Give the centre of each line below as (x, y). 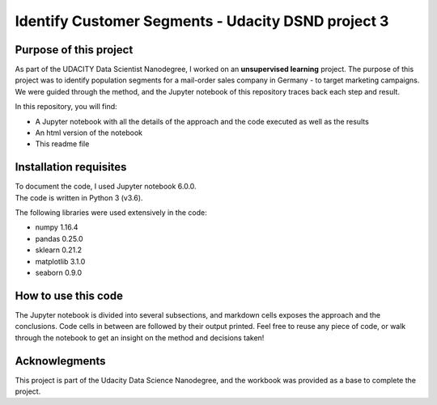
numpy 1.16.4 (57, 227)
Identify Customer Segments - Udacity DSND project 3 (202, 21)
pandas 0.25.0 (59, 238)
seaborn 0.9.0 (59, 273)
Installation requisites (71, 167)
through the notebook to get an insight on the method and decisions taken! (140, 337)
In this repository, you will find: (66, 107)
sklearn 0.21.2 (59, 250)
